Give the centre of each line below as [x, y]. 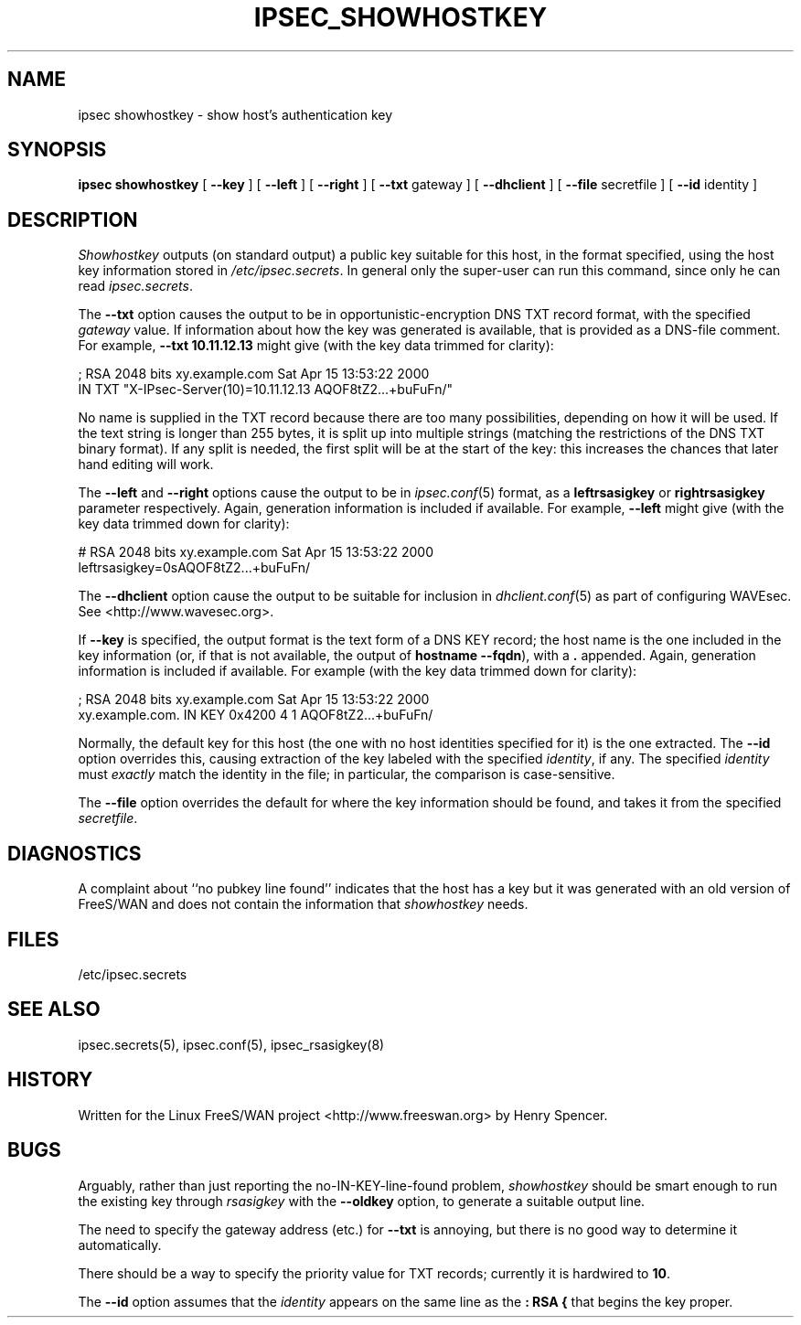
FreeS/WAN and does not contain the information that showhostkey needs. [303, 904]
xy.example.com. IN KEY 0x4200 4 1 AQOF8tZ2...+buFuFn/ [256, 715]
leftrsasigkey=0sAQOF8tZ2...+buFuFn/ [194, 568]
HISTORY [50, 1080]
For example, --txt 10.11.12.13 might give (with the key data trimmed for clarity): [316, 346]
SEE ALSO [54, 1010]
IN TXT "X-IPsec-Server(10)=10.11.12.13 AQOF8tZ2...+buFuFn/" [265, 390]
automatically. [120, 1245]
